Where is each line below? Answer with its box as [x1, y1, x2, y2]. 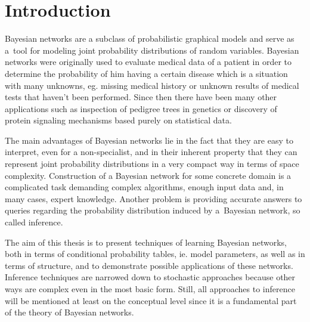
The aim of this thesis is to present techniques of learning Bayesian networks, [5, 236, 287, 248]
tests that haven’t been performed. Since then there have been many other [5, 91, 277, 103]
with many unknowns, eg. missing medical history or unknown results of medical [5, 79, 299, 91]
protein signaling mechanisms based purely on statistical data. [5, 114, 232, 126]
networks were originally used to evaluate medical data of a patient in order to [5, 55, 292, 68]
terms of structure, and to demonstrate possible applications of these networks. [5, 259, 293, 271]
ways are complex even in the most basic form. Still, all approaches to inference [5, 283, 295, 295]
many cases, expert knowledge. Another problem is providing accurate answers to [5, 192, 302, 205]
